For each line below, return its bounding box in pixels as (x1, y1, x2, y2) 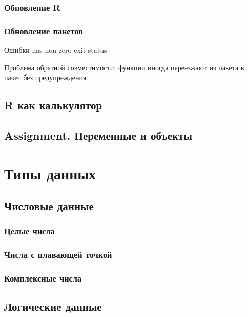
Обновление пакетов (4, 24, 83, 37)
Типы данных (4, 162, 96, 183)
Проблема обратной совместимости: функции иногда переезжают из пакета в (4, 62, 244, 72)
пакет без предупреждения (4, 72, 87, 83)
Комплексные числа (4, 272, 82, 285)
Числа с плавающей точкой (4, 248, 112, 261)
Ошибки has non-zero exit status (4, 45, 107, 55)
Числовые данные (4, 198, 94, 214)
